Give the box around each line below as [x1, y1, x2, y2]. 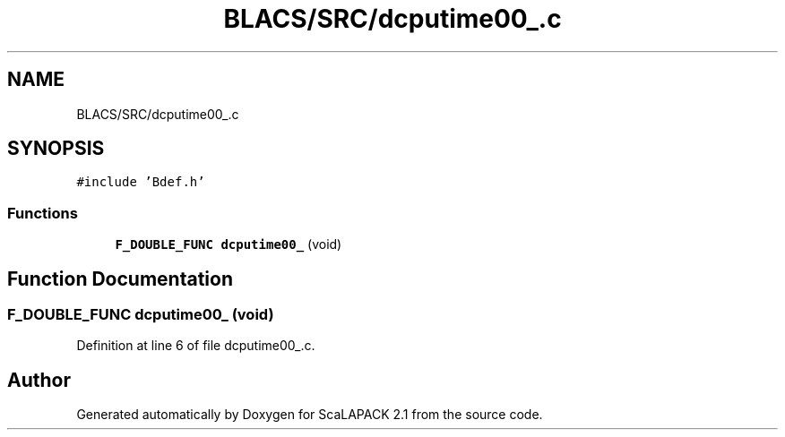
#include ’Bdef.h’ [76, 175, 205, 190]
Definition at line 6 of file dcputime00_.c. [76, 338, 315, 354]
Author [7, 368, 71, 391]
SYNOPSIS [7, 137, 105, 160]
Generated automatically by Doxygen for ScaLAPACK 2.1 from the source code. [76, 407, 543, 423]
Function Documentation [7, 267, 233, 290]
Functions [7, 203, 78, 222]
